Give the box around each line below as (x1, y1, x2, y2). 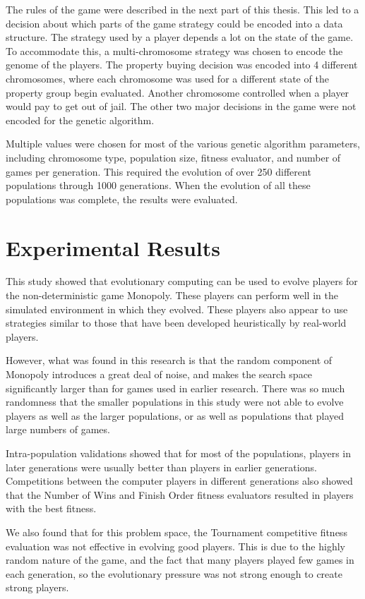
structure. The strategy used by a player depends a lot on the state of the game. (6, 30, 354, 44)
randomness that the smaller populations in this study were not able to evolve (6, 394, 344, 409)
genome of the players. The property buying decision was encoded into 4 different (6, 57, 358, 72)
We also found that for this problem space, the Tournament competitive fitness (6, 524, 347, 539)
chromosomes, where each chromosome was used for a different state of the (6, 71, 329, 85)
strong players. (6, 580, 69, 595)
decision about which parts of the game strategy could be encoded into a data (6, 16, 343, 30)
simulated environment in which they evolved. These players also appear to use (6, 301, 348, 316)
